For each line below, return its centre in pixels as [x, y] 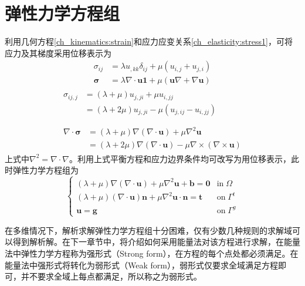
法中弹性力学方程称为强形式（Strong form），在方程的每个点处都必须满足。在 [152, 253]
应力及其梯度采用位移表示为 [58, 53]
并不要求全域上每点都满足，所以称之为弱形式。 [111, 276]
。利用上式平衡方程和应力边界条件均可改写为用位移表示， [180, 158]
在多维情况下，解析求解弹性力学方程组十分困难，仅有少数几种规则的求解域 [148, 230]
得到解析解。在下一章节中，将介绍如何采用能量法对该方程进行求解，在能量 [156, 242]
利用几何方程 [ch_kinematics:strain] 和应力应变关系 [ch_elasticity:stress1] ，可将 [149, 41]
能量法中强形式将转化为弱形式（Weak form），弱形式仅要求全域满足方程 [141, 265]
